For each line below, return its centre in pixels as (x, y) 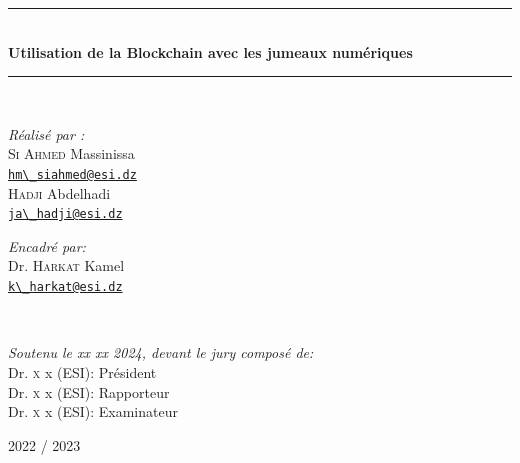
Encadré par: (47, 245)
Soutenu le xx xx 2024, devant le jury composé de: (161, 352)
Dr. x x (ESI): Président (82, 371)
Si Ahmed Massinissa (71, 153)
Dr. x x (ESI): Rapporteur (89, 391)
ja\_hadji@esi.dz (65, 214)
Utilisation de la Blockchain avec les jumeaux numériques (210, 51)
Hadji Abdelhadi (59, 192)
